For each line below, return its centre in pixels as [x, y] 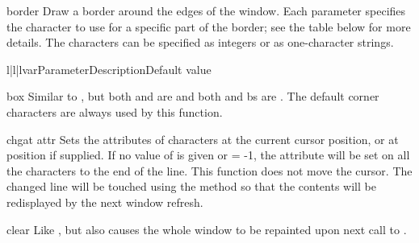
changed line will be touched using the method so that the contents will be [191, 186]
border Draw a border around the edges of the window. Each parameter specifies [206, 10]
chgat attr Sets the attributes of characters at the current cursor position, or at [203, 139]
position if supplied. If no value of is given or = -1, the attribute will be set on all [208, 155]
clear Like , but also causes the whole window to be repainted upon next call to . [207, 229]
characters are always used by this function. [115, 111]
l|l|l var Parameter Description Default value [109, 69]
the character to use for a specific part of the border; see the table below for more [209, 26]
